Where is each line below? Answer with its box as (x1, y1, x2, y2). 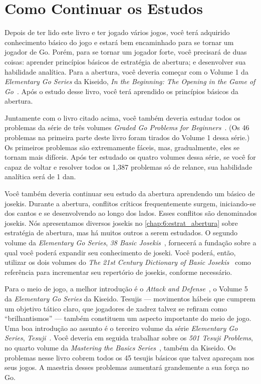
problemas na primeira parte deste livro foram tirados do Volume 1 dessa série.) (5, 132, 250, 143)
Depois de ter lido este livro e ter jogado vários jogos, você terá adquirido (5, 27, 230, 38)
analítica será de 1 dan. (5, 171, 76, 182)
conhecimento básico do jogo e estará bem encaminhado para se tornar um (5, 37, 234, 47)
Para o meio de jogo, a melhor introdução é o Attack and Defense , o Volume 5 (5, 283, 248, 294)
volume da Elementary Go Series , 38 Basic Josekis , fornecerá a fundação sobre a (5, 237, 256, 247)
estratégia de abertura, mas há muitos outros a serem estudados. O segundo (5, 227, 238, 238)
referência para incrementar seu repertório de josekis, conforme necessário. (5, 266, 232, 277)
